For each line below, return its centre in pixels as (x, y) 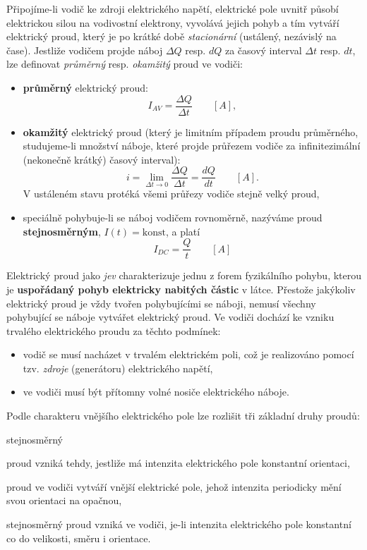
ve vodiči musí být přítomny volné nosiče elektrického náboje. (156, 392)
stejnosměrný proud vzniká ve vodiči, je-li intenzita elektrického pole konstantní (179, 524)
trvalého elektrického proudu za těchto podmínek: (114, 330)
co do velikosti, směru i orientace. (79, 538)
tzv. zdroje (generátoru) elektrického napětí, (118, 368)
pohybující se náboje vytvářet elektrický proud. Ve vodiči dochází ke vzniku (170, 317)
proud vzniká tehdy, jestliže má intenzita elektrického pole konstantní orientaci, (178, 463)
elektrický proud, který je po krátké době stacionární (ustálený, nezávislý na (172, 36)
